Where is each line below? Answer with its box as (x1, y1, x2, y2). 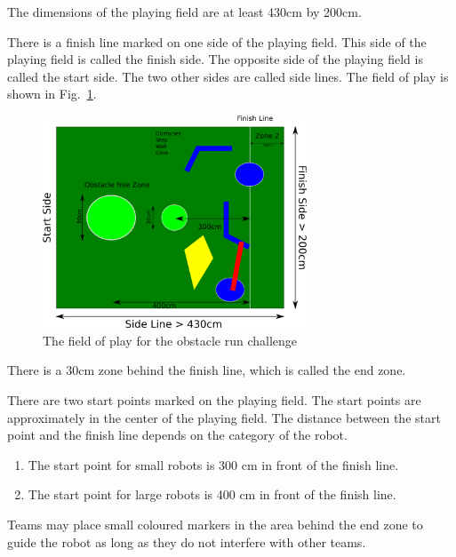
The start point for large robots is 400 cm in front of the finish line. (28, 485, 396, 504)
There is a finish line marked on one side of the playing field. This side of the (7, 32, 427, 51)
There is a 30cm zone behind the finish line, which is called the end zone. (7, 361, 406, 379)
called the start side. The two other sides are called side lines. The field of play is (7, 67, 449, 85)
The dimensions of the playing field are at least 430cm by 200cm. (7, 3, 362, 20)
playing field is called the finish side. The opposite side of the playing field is (7, 50, 423, 68)
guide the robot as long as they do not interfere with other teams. (7, 532, 366, 551)
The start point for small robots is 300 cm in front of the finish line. (28, 455, 399, 473)
